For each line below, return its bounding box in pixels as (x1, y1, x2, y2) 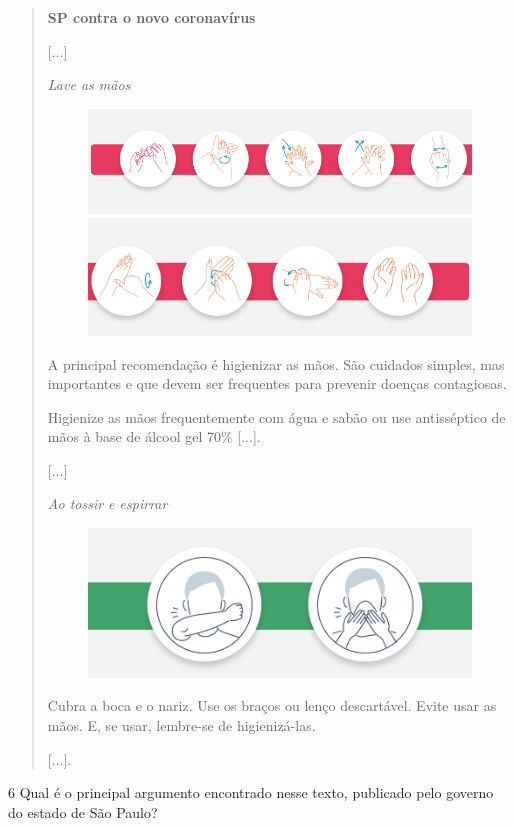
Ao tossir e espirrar (47, 493, 168, 514)
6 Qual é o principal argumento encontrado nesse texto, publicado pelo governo (8, 782, 494, 803)
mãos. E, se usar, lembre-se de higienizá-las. (47, 714, 316, 735)
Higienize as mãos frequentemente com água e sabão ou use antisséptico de (47, 406, 506, 427)
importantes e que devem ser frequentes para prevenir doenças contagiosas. (47, 373, 507, 394)
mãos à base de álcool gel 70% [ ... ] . (47, 426, 261, 447)
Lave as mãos (47, 74, 131, 95)
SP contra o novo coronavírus (47, 7, 256, 27)
